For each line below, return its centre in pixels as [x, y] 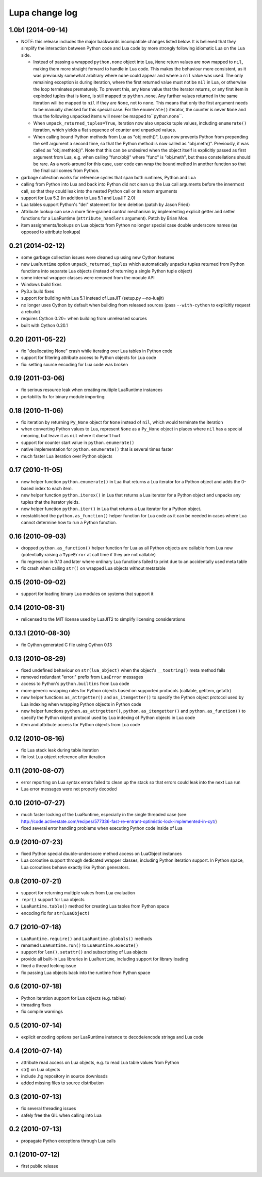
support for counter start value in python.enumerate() [78, 443]
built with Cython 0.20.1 [44, 325]
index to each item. [54, 488]
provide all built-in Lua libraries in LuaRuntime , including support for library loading [105, 959]
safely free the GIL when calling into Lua [61, 1115]
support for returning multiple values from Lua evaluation [78, 893]
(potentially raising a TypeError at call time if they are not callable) [89, 555]
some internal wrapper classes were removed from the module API [88, 278]
